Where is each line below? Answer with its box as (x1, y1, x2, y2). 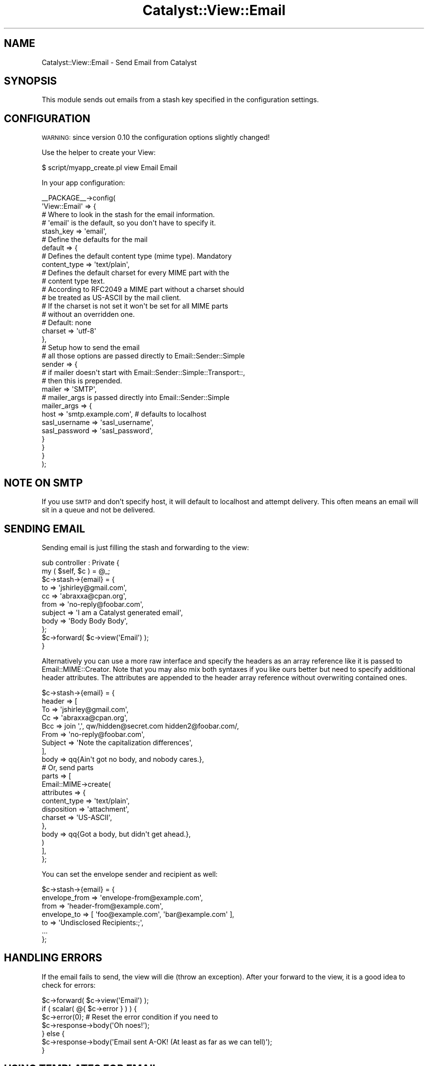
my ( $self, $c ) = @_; (42, 566, 110, 575)
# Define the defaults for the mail (42, 235, 148, 244)
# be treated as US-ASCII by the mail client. (42, 293, 181, 302)
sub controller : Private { (42, 558, 120, 567)
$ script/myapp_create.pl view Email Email (42, 163, 177, 172)
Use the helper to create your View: (42, 148, 156, 157)
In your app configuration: (42, 178, 125, 187)
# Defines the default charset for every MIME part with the (42, 268, 230, 277)
